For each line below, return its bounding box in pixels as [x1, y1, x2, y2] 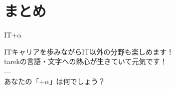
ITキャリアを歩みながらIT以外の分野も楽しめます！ [4, 46, 174, 56]
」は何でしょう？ [49, 75, 105, 86]
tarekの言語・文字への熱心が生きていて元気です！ [4, 56, 167, 66]
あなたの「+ [4, 75, 45, 86]
